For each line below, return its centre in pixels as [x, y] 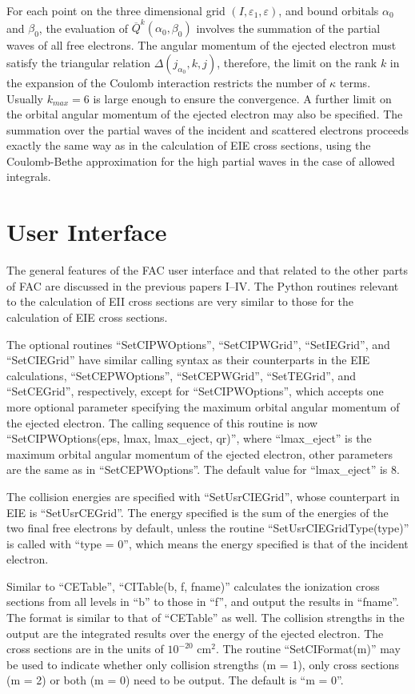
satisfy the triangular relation [78, 62]
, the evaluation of [84, 28]
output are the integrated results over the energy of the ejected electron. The [195, 633]
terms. [355, 82]
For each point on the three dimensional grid [116, 10]
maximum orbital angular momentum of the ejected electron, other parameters [200, 453]
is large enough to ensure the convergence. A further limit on [242, 98]
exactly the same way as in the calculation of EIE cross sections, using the [189, 145]
